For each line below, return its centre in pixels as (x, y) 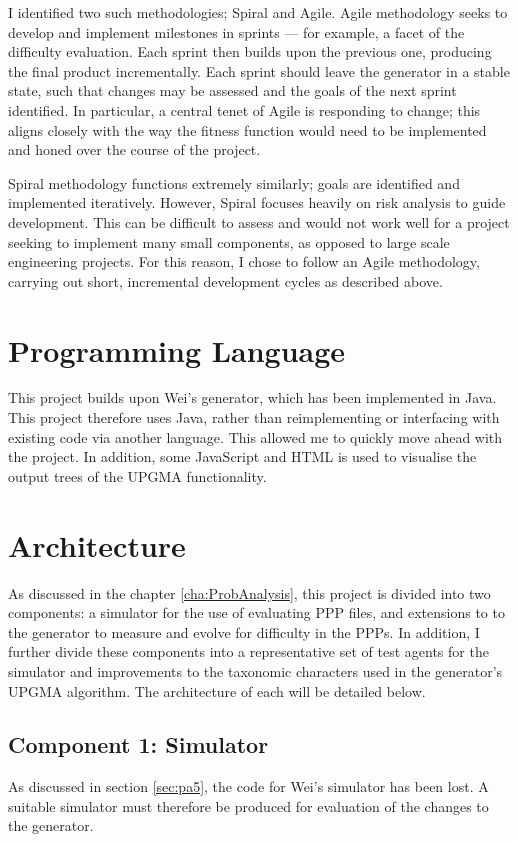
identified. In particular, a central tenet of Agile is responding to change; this (244, 109)
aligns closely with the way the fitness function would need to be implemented (247, 129)
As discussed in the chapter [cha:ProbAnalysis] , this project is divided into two (249, 592)
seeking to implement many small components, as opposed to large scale (229, 241)
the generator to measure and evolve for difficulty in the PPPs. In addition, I (244, 631)
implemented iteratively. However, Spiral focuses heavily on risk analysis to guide (257, 202)
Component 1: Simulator (138, 744)
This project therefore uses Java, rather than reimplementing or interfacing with (254, 417)
